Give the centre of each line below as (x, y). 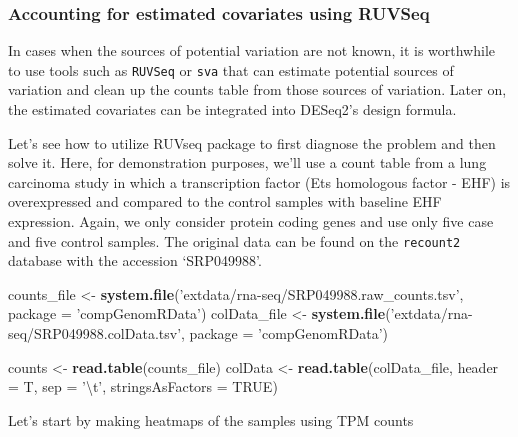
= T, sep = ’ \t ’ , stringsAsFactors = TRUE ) (143, 386)
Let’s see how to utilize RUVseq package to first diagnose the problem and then (252, 142)
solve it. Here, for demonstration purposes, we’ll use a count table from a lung (247, 162)
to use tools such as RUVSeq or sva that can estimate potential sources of (231, 69)
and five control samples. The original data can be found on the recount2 (234, 240)
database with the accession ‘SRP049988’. (135, 260)
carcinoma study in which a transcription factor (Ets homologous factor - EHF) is (259, 181)
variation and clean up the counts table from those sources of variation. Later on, (257, 89)
